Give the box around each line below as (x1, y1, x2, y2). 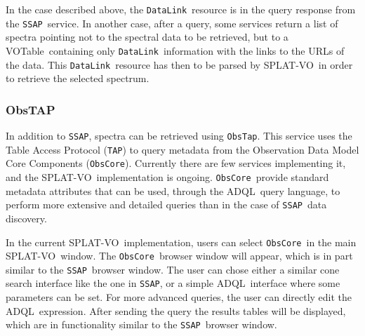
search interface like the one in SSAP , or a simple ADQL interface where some (6, 276, 340, 290)
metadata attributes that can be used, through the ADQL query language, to (6, 183, 340, 198)
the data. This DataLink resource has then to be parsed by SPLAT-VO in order (6, 57, 353, 72)
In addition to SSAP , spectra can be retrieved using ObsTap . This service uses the (6, 128, 352, 143)
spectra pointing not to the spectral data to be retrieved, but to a (6, 29, 288, 44)
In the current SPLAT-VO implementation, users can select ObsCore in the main (6, 234, 357, 249)
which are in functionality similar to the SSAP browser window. (6, 317, 277, 332)
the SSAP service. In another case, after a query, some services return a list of (6, 15, 338, 30)
